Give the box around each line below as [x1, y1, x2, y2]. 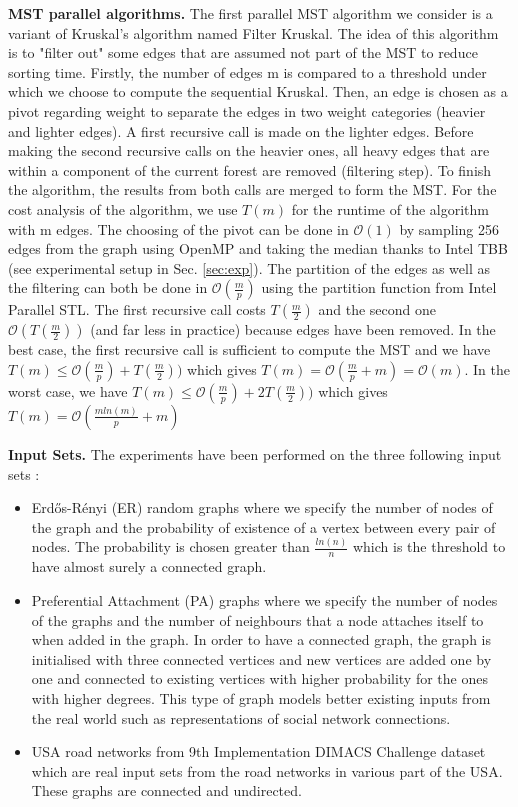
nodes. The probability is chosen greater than [31, 536, 310, 557]
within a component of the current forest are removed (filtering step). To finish [8, 159, 492, 180]
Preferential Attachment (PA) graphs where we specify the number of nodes [31, 590, 498, 611]
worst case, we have [8, 380, 128, 401]
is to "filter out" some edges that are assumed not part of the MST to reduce [8, 42, 478, 63]
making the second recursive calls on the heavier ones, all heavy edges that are [8, 140, 490, 161]
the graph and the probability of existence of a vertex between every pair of [31, 516, 496, 537]
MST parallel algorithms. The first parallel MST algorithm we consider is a [8, 3, 493, 23]
